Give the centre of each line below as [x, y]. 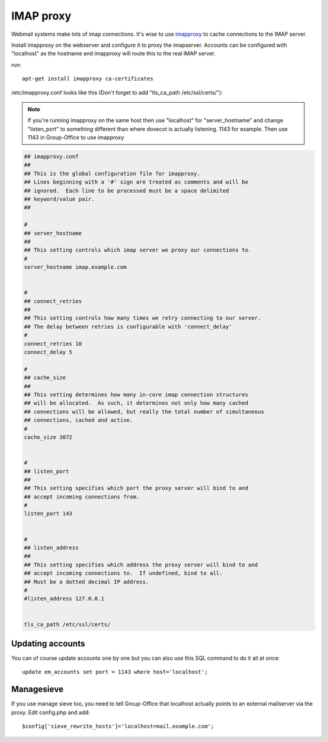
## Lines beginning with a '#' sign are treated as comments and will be [136, 182]
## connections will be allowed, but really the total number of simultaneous [144, 411]
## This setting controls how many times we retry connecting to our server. [142, 318]
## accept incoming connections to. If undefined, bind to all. [123, 573]
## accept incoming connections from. [82, 496]
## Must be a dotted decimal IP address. [87, 582]
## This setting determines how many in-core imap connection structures [136, 394]
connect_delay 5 [48, 352]
